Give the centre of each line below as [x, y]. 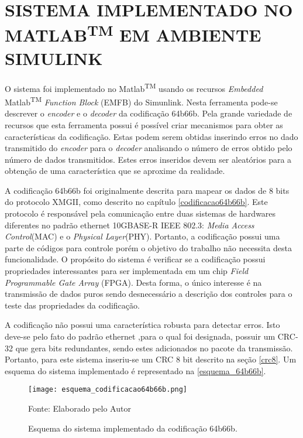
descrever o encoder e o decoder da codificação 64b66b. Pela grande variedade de [149, 113]
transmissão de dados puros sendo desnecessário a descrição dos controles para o [149, 294]
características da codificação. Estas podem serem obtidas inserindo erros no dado [151, 136]
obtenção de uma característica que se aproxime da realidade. [115, 171]
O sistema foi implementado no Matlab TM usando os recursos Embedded [134, 87]
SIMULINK [54, 58]
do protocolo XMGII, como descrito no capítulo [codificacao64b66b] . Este [136, 202]
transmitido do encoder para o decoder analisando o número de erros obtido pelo [149, 148]
